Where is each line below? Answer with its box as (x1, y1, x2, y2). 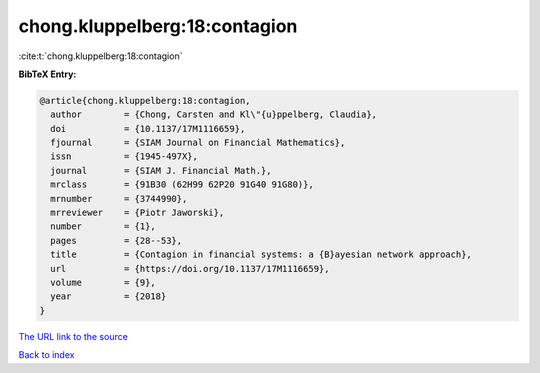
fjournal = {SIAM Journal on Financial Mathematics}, (50, 137, 346, 149)
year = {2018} (50, 291, 167, 302)
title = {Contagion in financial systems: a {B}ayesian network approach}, (50, 249, 472, 260)
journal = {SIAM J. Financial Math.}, (50, 165, 272, 176)
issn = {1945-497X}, (50, 151, 199, 162)
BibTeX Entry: (18, 68, 77, 80)
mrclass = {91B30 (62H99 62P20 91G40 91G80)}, (50, 179, 314, 190)
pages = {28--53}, (50, 235, 183, 246)
